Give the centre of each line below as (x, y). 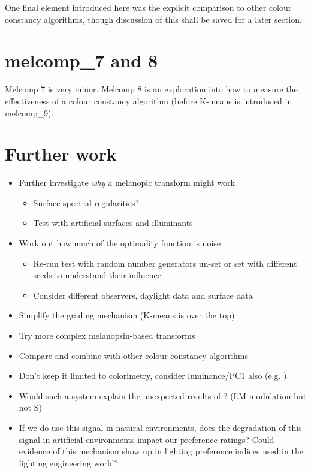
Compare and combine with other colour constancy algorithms (133, 355)
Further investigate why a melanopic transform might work (127, 183)
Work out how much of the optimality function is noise (120, 243)
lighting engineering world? (69, 463)
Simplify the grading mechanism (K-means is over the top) (127, 315)
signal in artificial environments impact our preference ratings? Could (147, 439)
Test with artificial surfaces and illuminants (113, 223)
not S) (30, 407)
